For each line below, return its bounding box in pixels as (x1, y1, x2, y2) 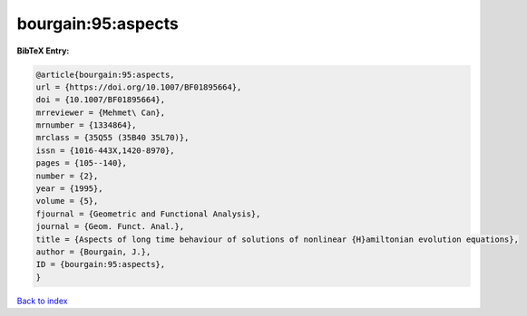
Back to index (16, 295, 68, 306)
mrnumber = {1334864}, (35, 120, 137, 130)
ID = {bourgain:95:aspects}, (35, 259, 166, 270)
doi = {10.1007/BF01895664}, (35, 95, 166, 105)
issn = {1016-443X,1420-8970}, (35, 145, 176, 156)
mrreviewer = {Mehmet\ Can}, (35, 107, 166, 118)
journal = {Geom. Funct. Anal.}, (35, 222, 185, 232)
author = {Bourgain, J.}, (35, 247, 151, 257)
